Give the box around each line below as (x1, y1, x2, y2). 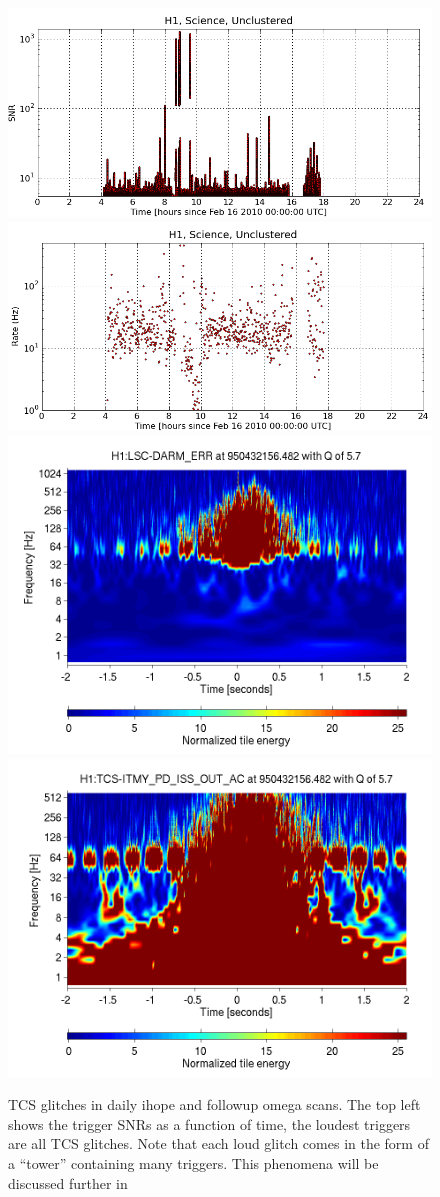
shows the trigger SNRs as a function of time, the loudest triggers (8, 1113, 411, 1134)
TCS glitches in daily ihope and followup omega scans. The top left (8, 1094, 421, 1115)
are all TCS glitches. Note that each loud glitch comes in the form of (8, 1133, 429, 1154)
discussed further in (8, 1172, 128, 1193)
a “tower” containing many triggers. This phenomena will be (8, 1152, 379, 1173)
